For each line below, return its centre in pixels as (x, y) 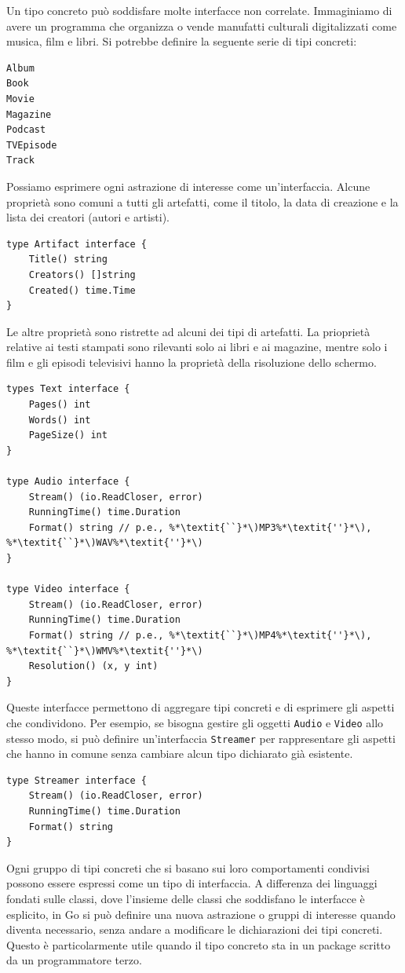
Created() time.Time (82, 290)
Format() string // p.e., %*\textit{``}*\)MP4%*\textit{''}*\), (200, 635)
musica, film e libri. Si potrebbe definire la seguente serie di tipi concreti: (182, 41)
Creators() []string (82, 274)
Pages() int (60, 405)
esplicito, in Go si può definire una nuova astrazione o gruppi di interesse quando (201, 914)
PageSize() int (68, 435)
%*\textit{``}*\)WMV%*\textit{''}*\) (105, 651)
